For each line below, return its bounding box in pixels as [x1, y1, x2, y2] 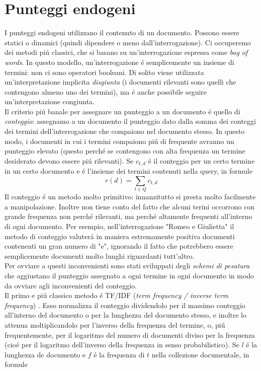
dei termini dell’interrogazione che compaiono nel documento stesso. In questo [5, 126, 245, 136]
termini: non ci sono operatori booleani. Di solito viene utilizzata [5, 66, 204, 77]
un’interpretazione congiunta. [5, 96, 95, 107]
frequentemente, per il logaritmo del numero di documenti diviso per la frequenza [5, 329, 255, 340]
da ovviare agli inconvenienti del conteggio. [5, 280, 137, 290]
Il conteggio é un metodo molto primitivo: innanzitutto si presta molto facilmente [5, 191, 256, 202]
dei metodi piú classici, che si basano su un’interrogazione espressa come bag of [5, 47, 248, 57]
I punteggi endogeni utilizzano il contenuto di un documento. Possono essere [5, 27, 239, 38]
